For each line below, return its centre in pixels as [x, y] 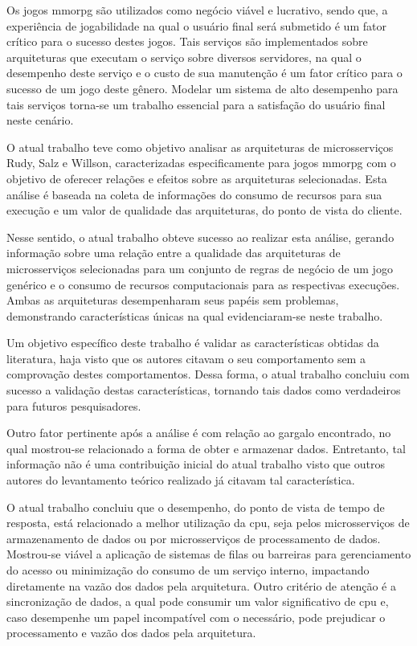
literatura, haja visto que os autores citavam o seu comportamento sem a [186, 358]
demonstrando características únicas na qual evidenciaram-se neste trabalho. [195, 315]
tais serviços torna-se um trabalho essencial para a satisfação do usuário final [196, 104]
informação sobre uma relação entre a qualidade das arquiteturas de [174, 253]
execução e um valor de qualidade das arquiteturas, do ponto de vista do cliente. [204, 210]
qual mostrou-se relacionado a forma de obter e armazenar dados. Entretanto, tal [206, 448]
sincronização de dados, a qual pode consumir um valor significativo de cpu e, [198, 601]
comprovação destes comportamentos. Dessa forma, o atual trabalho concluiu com [208, 374]
